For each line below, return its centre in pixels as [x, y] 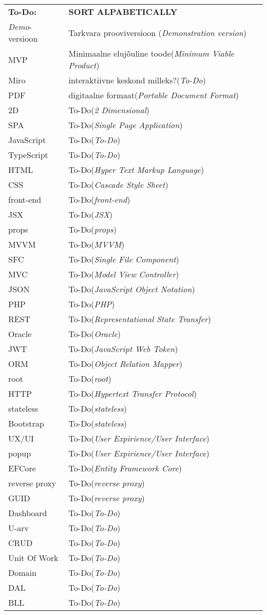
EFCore [22, 468]
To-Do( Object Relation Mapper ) [126, 364]
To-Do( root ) [90, 379]
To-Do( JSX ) [91, 214]
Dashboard [28, 513]
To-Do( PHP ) [92, 304]
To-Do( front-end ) [99, 199]
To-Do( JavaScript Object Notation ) [132, 289]
